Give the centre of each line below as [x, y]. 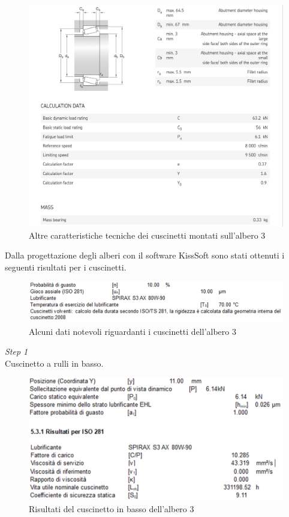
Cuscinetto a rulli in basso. [54, 363]
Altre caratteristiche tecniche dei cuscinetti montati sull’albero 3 [147, 235]
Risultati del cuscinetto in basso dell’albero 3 [112, 509]
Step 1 [16, 351]
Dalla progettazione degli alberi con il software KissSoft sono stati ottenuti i [145, 255]
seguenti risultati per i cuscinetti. [66, 267]
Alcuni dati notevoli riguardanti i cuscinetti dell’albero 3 [133, 331]
